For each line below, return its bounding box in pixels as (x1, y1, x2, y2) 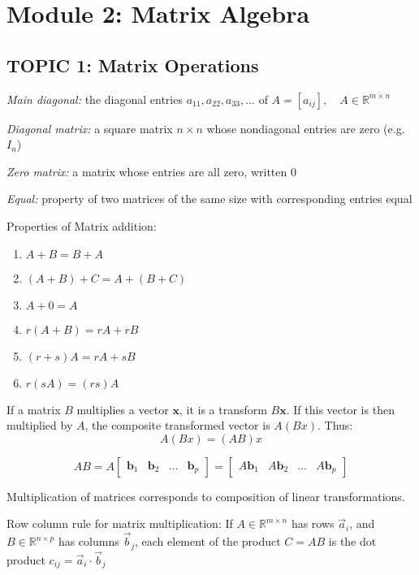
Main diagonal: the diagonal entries (6, 90, 183, 107)
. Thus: (317, 417, 353, 434)
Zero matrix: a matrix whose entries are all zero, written (6, 162, 287, 179)
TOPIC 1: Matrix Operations (6, 52, 259, 77)
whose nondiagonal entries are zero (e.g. (206, 119, 405, 136)
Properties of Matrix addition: (6, 217, 157, 234)
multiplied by (6, 417, 73, 434)
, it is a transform (179, 400, 267, 417)
